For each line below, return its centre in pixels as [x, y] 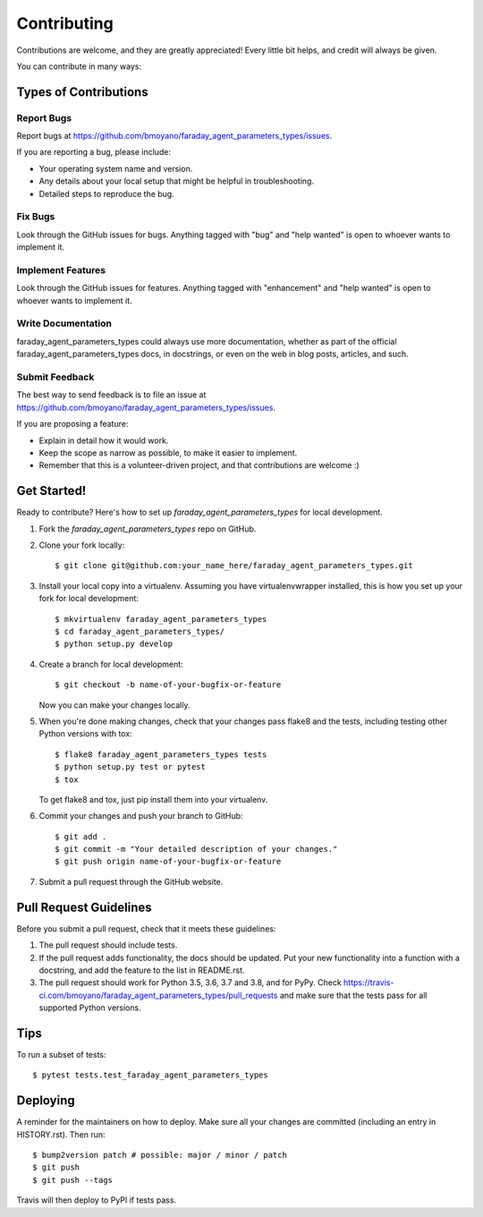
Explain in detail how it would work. [104, 440]
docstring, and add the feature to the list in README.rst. [142, 970]
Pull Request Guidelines [84, 907]
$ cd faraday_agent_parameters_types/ [140, 631]
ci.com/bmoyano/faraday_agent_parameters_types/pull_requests [158, 995]
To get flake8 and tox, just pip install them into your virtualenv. [153, 799]
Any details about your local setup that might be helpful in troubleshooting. [177, 181]
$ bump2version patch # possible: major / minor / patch [160, 1155]
